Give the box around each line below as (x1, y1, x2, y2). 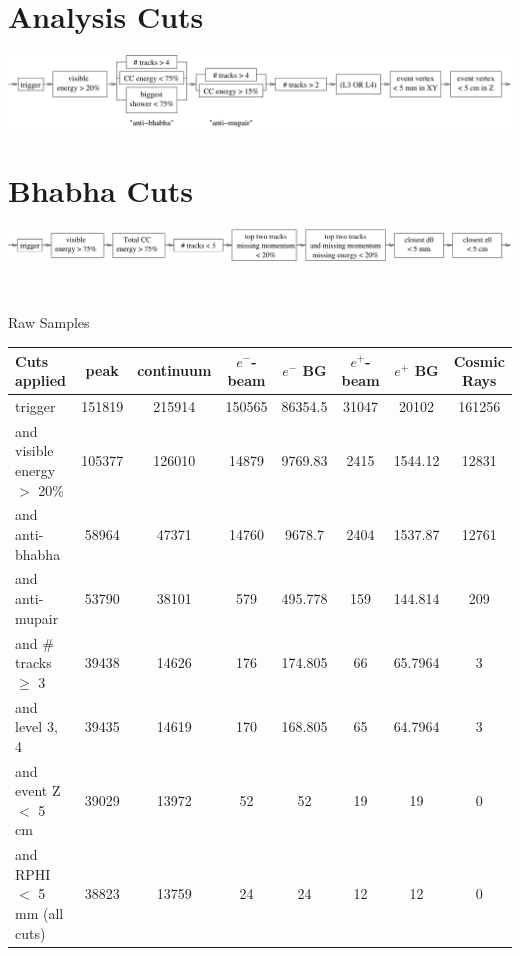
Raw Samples (8, 312, 90, 333)
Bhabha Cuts (8, 170, 193, 211)
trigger (15, 395, 56, 416)
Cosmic (453, 350, 505, 371)
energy (15, 460, 56, 481)
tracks (15, 652, 52, 673)
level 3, (15, 716, 58, 737)
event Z (15, 780, 61, 801)
